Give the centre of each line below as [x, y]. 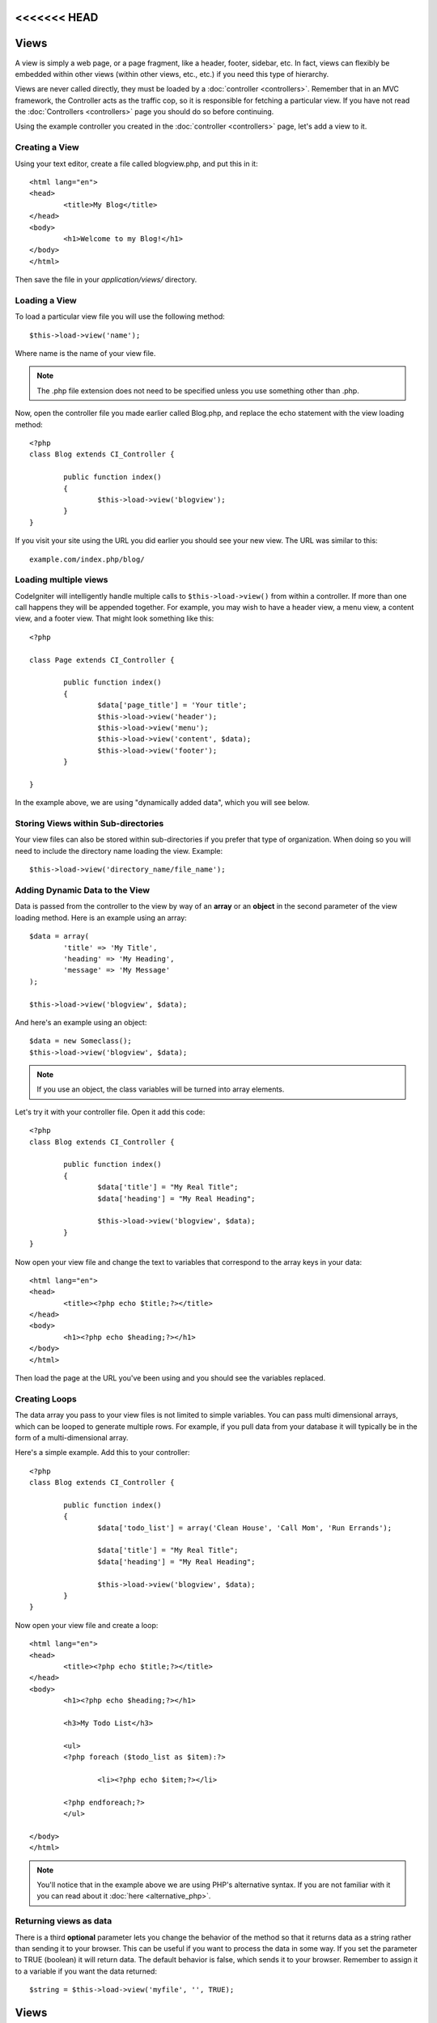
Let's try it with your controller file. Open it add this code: [110, 1112]
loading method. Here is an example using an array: [101, 918]
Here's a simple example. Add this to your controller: [102, 1453]
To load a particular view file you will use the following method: [120, 316]
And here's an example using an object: [81, 1022]
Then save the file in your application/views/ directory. [106, 280]
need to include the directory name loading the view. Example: [119, 850]
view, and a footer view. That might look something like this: [115, 618]
